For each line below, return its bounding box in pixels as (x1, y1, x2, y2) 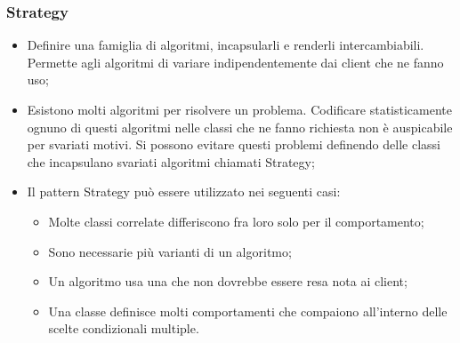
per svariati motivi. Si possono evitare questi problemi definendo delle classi (27, 135, 440, 154)
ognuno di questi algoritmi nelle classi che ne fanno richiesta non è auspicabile (27, 117, 453, 136)
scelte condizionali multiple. (48, 319, 199, 338)
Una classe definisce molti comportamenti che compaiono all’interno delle (48, 301, 448, 320)
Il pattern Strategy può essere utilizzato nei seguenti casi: (27, 182, 341, 201)
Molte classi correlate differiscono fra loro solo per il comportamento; (48, 211, 424, 230)
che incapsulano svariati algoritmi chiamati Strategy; (27, 152, 315, 171)
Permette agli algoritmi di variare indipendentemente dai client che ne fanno (27, 52, 444, 71)
